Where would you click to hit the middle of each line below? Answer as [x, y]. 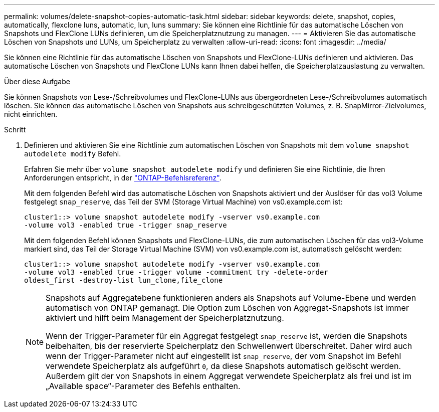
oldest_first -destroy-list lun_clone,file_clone [124, 280]
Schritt [15, 130]
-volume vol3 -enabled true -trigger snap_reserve [126, 225]
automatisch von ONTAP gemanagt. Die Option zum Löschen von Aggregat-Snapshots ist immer [227, 308]
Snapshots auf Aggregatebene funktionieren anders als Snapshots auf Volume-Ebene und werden [231, 298]
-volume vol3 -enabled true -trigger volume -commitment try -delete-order [176, 272]
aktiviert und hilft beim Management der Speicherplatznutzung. [165, 318]
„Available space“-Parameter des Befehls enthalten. [143, 386]
